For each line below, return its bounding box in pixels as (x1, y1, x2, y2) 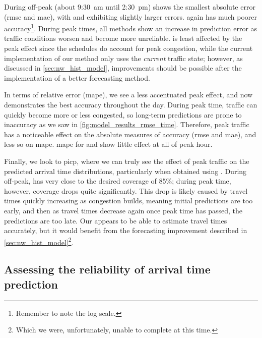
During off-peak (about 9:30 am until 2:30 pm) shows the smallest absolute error (4, 2, 255, 12)
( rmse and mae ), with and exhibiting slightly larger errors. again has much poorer (4, 11, 257, 22)
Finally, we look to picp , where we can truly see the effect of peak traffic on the (4, 155, 249, 166)
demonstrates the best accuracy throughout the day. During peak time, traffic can (4, 99, 257, 109)
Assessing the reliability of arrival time (4, 261, 211, 277)
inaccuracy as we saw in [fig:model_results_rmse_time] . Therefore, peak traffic (4, 119, 249, 130)
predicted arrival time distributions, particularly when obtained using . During (4, 165, 247, 176)
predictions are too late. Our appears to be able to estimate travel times (4, 215, 227, 226)
